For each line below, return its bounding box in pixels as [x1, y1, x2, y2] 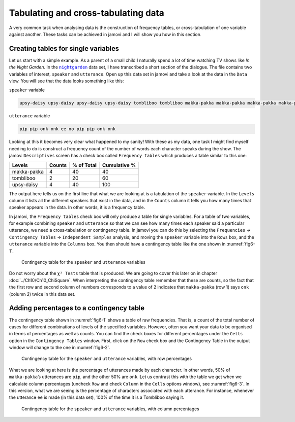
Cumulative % [102, 162, 136, 169]
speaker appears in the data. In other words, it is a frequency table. [9, 205, 145, 211]
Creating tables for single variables [9, 44, 119, 53]
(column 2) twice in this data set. [9, 291, 76, 297]
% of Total [72, 162, 97, 169]
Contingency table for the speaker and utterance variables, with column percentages [21, 406, 199, 412]
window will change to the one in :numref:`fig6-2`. [9, 345, 111, 351]
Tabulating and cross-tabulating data [9, 7, 164, 18]
